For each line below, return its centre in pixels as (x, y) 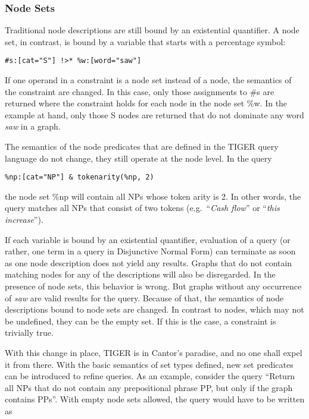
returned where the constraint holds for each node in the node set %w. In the (146, 103)
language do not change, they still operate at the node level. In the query (138, 158)
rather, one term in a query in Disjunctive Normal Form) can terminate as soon (150, 251)
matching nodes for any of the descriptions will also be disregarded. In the (140, 274)
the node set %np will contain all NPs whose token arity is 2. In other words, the (153, 196)
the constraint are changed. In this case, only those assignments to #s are (140, 91)
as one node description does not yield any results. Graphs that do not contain (149, 262)
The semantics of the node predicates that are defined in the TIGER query (142, 147)
